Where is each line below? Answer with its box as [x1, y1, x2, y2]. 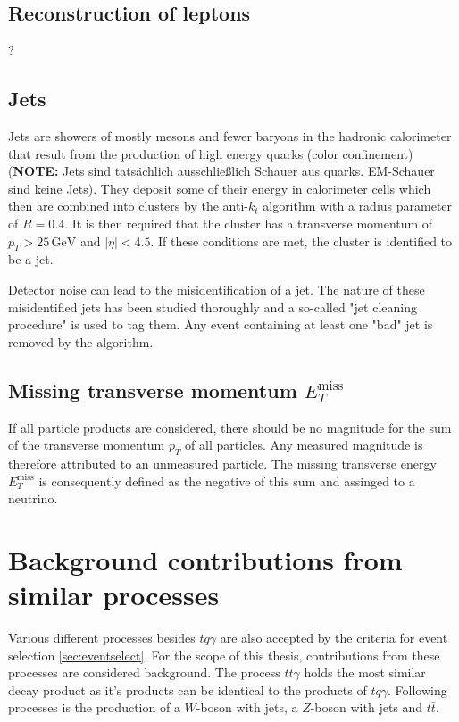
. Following [388, 680, 447, 699]
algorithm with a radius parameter [263, 196, 453, 215]
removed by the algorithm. [8, 332, 154, 351]
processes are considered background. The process [8, 663, 280, 682]
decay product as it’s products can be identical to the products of [8, 680, 367, 699]
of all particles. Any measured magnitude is [185, 436, 423, 454]
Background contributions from [8, 541, 403, 577]
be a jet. [8, 250, 54, 269]
